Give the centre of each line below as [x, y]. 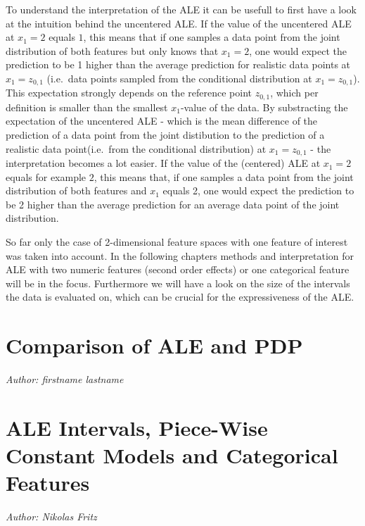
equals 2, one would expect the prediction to [258, 190]
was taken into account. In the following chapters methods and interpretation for [180, 255]
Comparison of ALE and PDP [154, 345]
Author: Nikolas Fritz [51, 516]
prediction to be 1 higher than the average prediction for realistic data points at [178, 64]
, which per [294, 93]
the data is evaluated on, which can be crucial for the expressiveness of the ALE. [180, 297]
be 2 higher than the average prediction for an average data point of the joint [173, 204]
